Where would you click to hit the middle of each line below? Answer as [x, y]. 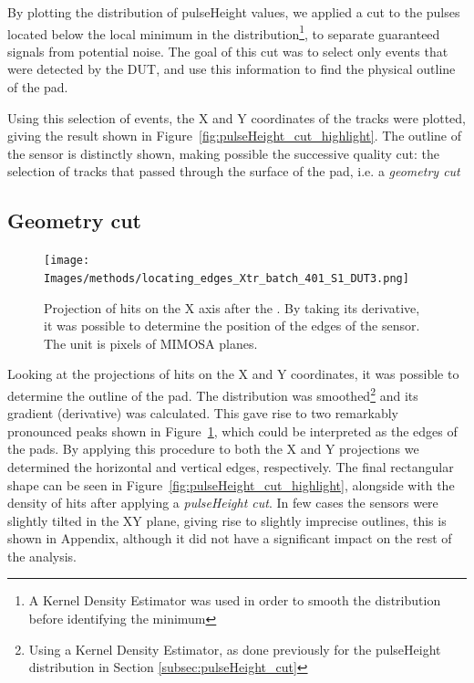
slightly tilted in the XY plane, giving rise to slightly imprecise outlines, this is [227, 520]
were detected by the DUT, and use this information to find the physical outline [232, 69]
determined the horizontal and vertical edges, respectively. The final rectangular [231, 466]
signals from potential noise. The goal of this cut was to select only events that [228, 51]
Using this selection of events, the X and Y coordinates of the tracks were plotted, [237, 117]
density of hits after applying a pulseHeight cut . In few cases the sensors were [223, 503]
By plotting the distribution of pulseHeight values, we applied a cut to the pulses [234, 12]
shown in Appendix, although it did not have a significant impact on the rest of [230, 538]
